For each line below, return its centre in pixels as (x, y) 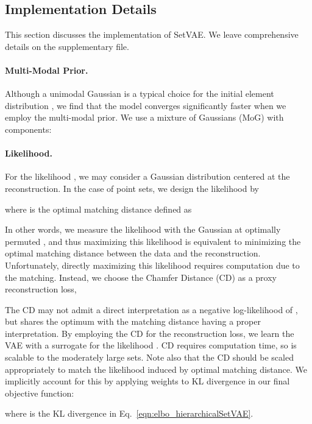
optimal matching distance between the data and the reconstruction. (133, 253)
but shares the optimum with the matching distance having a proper (133, 321)
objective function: (40, 393)
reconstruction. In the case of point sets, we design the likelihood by (132, 188)
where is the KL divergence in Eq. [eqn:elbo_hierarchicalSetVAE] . (129, 413)
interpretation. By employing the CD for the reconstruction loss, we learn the (150, 333)
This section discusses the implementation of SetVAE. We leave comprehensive (152, 34)
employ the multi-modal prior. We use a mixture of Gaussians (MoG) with (144, 117)
